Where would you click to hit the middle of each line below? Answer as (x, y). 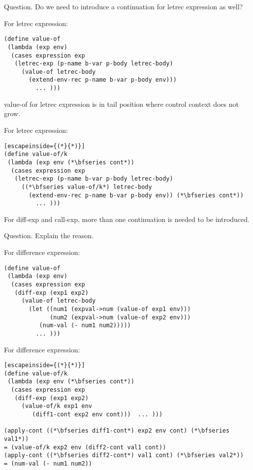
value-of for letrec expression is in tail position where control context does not (121, 104)
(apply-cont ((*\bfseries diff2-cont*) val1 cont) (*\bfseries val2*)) (124, 455)
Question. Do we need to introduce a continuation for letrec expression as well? (124, 6)
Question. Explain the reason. (49, 235)
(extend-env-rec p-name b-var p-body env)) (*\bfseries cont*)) (136, 195)
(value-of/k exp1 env (57, 406)
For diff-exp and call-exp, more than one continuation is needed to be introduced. (127, 219)
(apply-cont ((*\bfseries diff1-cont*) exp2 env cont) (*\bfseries (117, 431)
